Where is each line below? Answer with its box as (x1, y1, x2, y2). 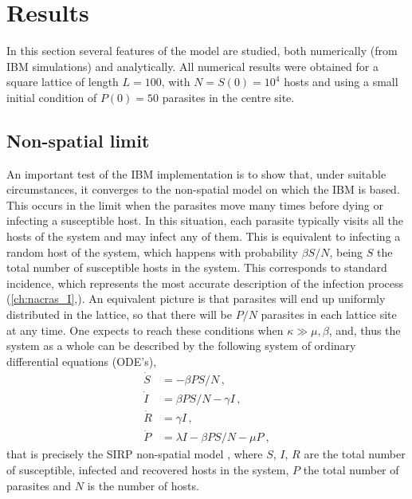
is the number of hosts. (87, 477, 199, 493)
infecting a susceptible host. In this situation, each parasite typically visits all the (6, 212, 404, 229)
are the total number (304, 446, 406, 462)
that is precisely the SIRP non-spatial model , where (6, 446, 263, 462)
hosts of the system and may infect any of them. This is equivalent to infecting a (6, 228, 401, 245)
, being (329, 243, 363, 260)
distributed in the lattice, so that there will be (6, 306, 232, 323)
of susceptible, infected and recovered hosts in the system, (6, 462, 289, 478)
